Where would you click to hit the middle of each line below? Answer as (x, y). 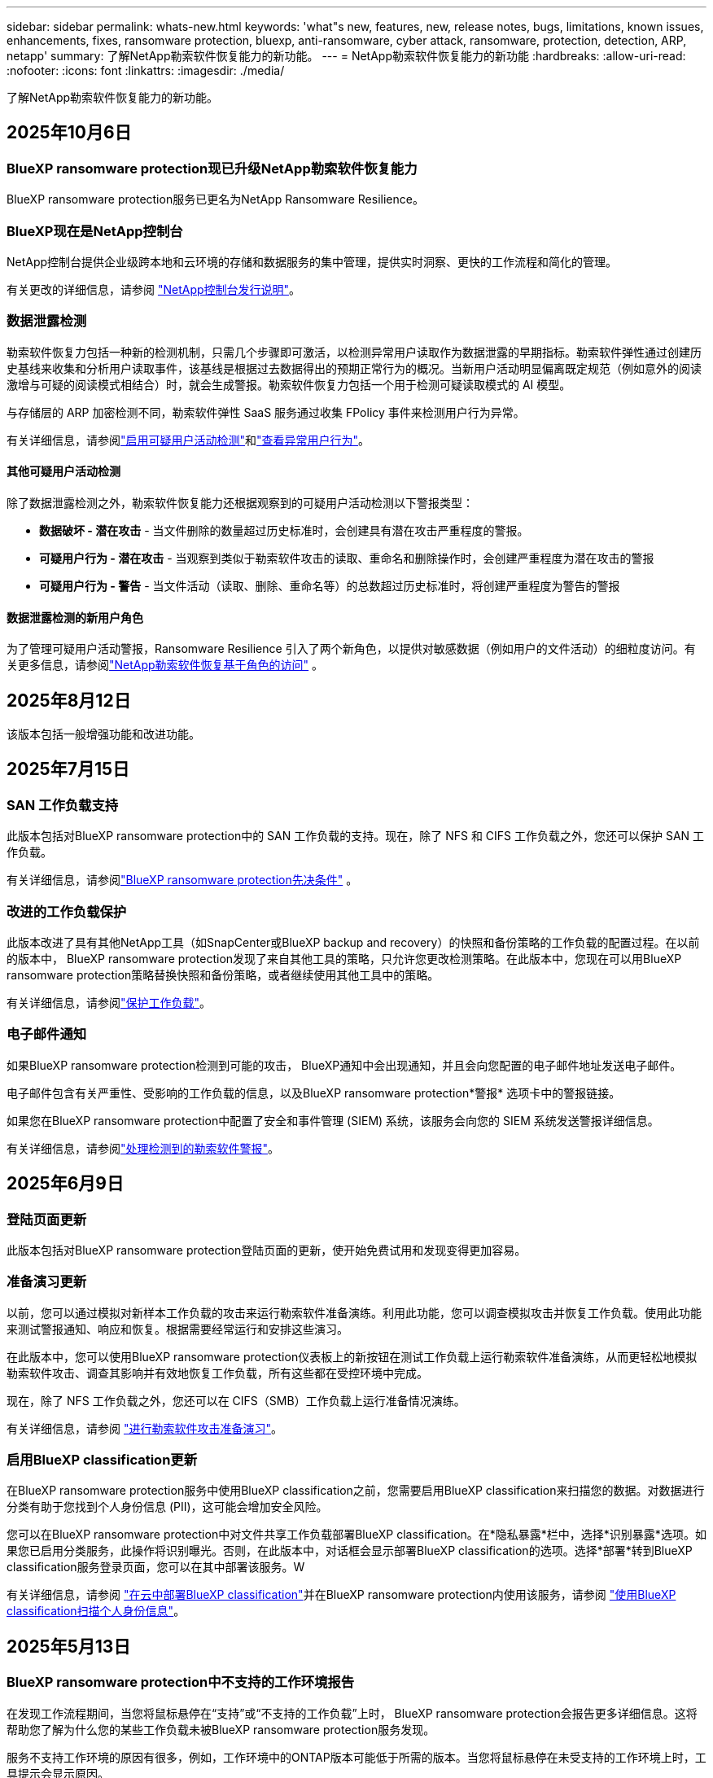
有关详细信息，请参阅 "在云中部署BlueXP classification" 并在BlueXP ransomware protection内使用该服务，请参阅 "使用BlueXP (341, 1595)
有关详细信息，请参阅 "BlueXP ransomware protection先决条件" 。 (182, 880)
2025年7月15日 (68, 769)
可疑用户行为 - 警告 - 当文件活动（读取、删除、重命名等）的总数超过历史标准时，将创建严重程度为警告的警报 (330, 585)
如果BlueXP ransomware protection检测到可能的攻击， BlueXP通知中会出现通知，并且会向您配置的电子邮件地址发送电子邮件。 (344, 1065)
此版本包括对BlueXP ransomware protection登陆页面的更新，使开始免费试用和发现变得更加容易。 (267, 1250)
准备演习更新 (47, 1282)
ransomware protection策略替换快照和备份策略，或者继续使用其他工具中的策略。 (223, 974)
